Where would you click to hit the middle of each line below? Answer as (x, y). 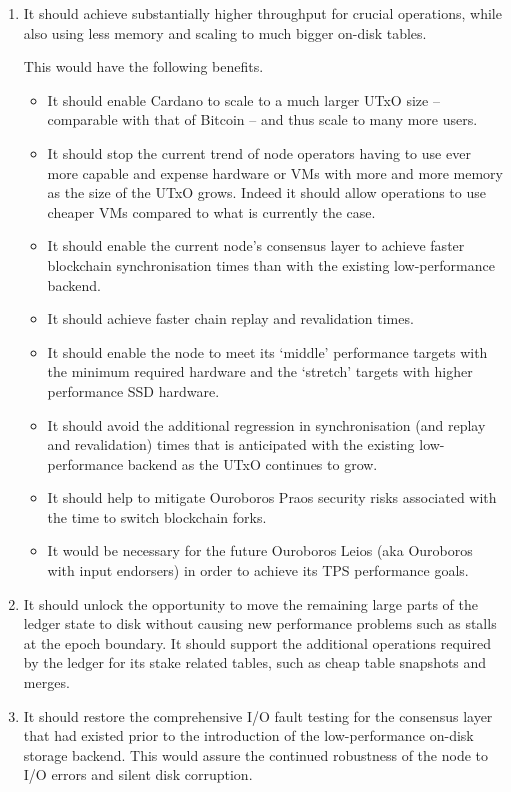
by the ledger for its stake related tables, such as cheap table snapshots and (255, 662)
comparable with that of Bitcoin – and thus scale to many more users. (262, 119)
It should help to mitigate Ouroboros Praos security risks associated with (272, 497)
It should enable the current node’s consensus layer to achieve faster (256, 245)
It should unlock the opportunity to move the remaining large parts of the (250, 603)
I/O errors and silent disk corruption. (138, 774)
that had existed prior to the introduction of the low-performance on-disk (248, 735)
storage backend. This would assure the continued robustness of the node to (255, 754)
